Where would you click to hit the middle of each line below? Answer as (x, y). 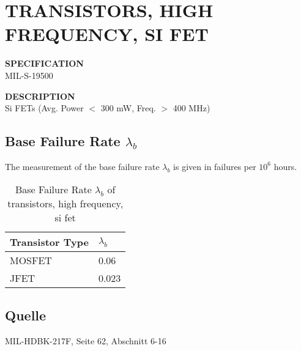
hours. (285, 166)
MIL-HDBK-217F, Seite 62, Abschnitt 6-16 (86, 340)
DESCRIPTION (40, 96)
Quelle (26, 315)
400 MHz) (191, 108)
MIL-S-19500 (29, 75)
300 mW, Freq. (128, 108)
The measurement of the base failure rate (82, 166)
